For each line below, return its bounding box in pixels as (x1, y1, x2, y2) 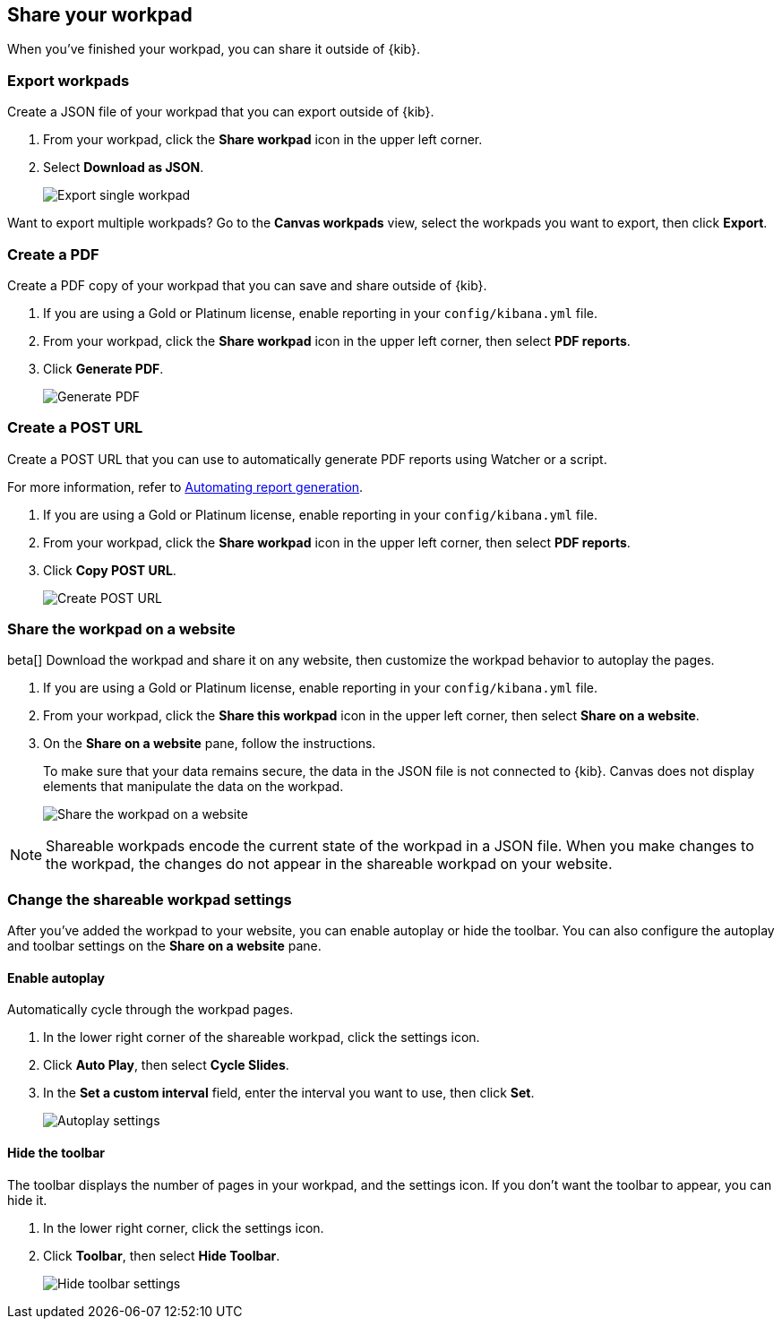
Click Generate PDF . (43, 360, 164, 376)
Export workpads (7, 71, 130, 90)
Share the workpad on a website (7, 620, 236, 639)
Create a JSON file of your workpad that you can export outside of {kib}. (7, 104, 434, 120)
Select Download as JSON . (43, 159, 204, 176)
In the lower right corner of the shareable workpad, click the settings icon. (43, 1029, 480, 1046)
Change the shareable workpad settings (7, 890, 292, 908)
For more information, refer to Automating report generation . (7, 478, 364, 495)
